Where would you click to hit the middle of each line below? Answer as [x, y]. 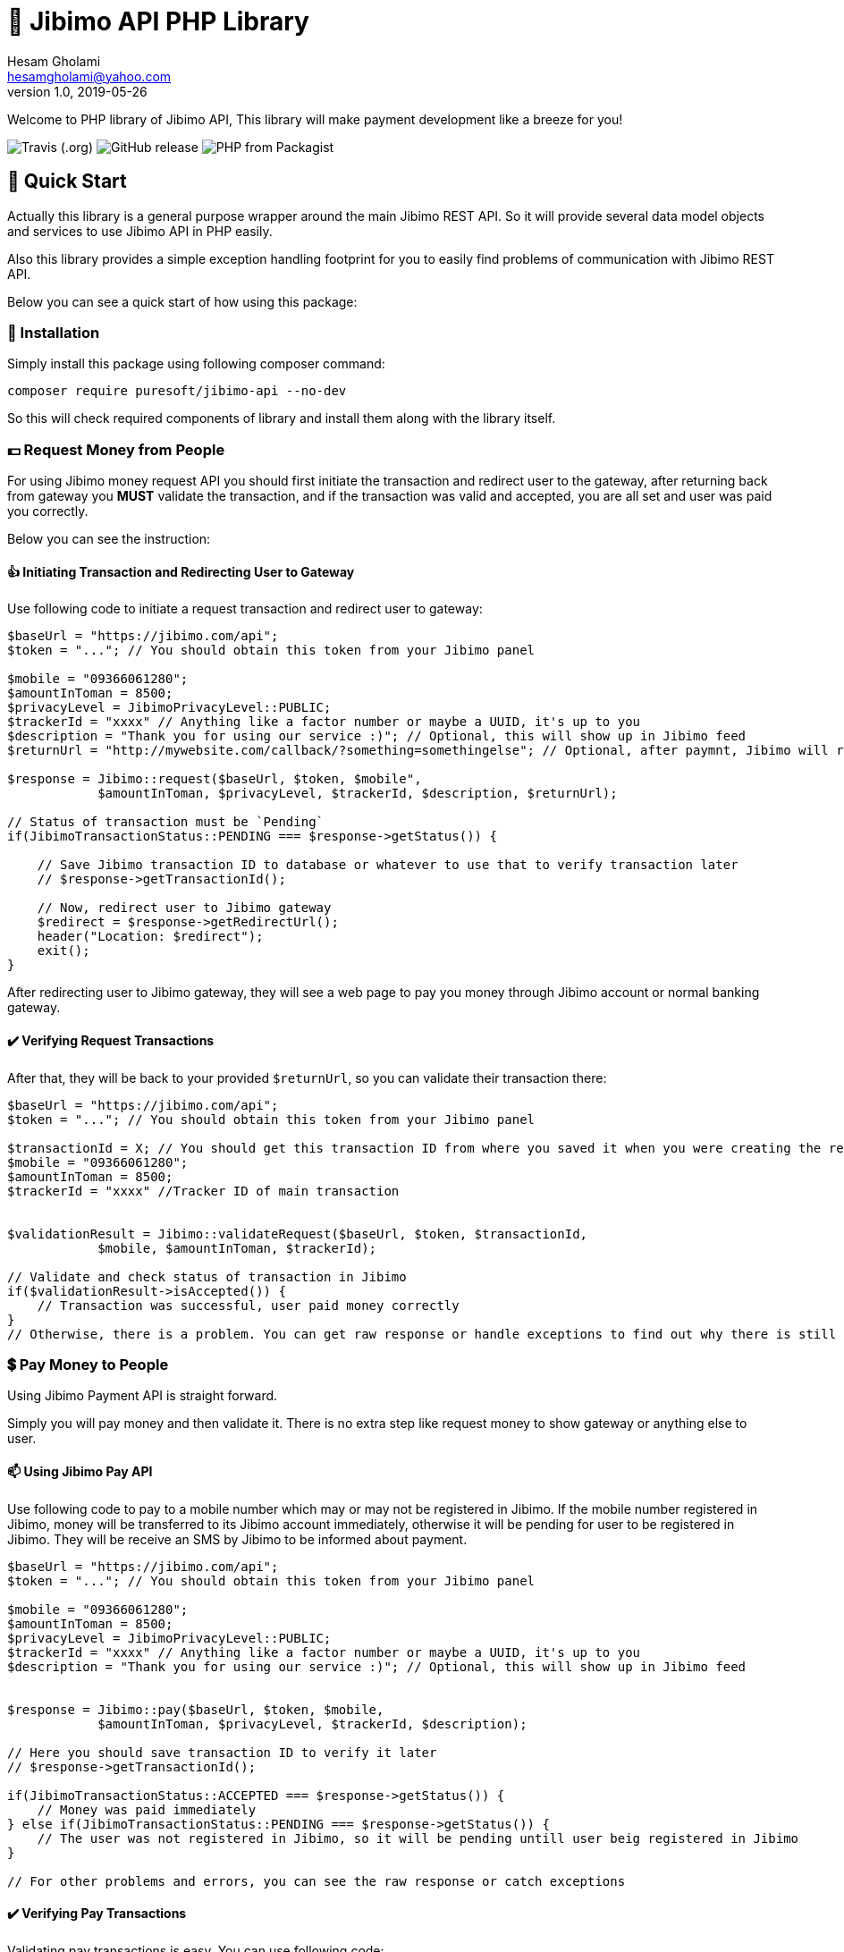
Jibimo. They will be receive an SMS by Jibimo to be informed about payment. [237, 1539]
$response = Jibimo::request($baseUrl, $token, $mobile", [215, 779]
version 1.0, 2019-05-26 [77, 91]
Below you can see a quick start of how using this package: [182, 301]
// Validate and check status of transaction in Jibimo [207, 1276]
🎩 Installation [54, 332]
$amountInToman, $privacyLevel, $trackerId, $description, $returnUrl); [358, 794]
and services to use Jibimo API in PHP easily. [140, 231]
